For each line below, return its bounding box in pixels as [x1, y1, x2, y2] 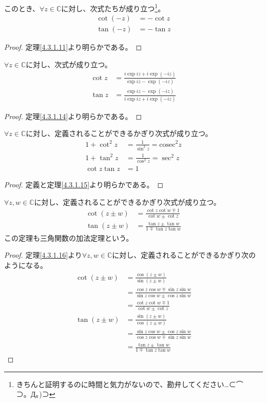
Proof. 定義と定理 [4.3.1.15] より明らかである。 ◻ [4, 179, 164, 190]
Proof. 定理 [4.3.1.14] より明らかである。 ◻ [4, 110, 142, 121]
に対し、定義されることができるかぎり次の [112, 250, 256, 260]
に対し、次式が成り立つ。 [26, 59, 112, 69]
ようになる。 [4, 260, 47, 271]
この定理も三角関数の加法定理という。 [4, 232, 133, 243]
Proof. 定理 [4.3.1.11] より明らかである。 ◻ [4, 42, 142, 52]
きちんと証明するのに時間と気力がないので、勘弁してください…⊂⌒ [16, 378, 243, 389]
